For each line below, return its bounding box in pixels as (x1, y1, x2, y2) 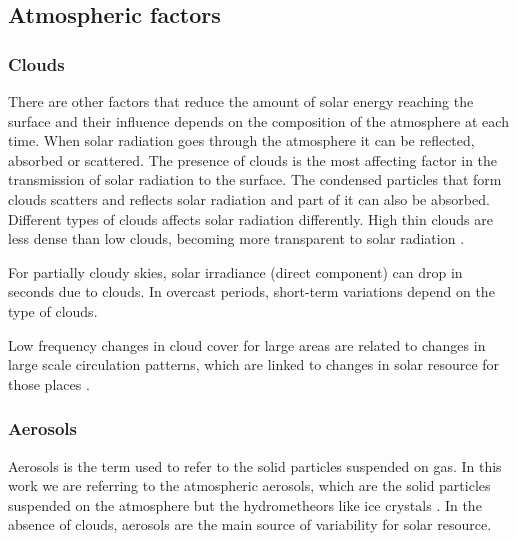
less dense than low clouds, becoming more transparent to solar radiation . (8, 228, 465, 249)
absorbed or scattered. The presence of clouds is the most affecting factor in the (8, 149, 498, 170)
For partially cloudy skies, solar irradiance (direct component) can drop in (8, 261, 463, 282)
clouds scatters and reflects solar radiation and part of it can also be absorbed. (8, 188, 490, 209)
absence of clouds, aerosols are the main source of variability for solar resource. (8, 514, 492, 535)
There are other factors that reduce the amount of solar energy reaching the (8, 91, 474, 111)
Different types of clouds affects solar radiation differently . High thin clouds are (8, 208, 493, 229)
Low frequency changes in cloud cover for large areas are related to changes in (8, 334, 486, 355)
